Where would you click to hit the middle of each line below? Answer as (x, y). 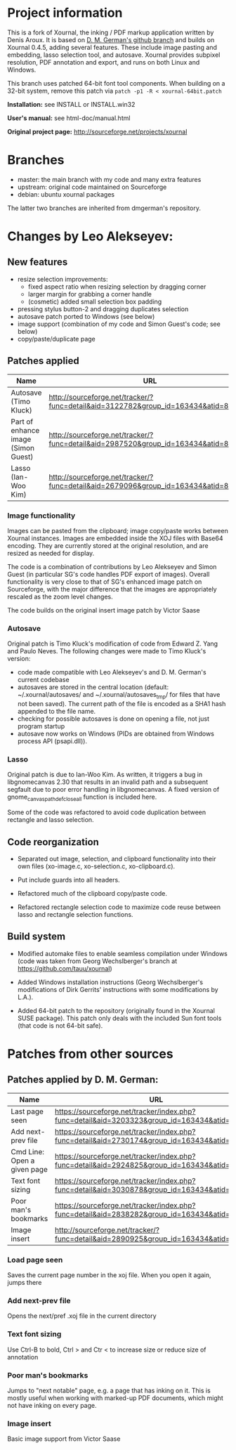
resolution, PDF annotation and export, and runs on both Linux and (104, 62)
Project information (65, 13)
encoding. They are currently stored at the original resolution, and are (108, 545)
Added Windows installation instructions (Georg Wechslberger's (110, 982)
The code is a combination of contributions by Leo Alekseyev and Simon (112, 566)
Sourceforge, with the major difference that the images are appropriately (112, 589)
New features (38, 262)
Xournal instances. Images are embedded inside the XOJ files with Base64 (115, 538)
